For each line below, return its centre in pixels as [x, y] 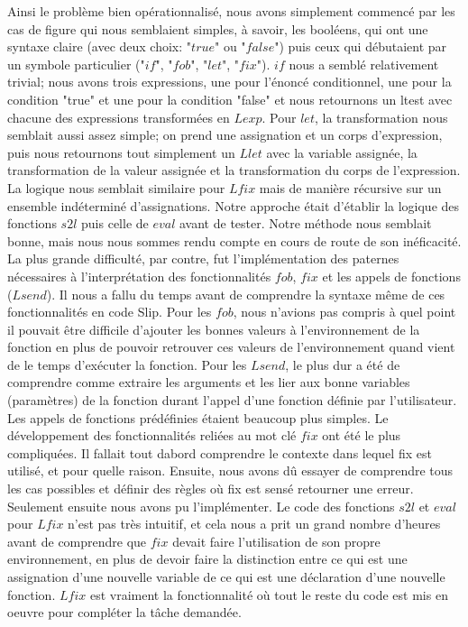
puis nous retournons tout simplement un [121, 152]
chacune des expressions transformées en [119, 117]
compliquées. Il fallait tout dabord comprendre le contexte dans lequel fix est [220, 452]
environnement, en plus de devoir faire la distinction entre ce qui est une [207, 559]
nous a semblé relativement [364, 64]
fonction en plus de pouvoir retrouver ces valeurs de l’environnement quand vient [231, 347]
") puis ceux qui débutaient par [361, 46]
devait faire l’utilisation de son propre [276, 541]
